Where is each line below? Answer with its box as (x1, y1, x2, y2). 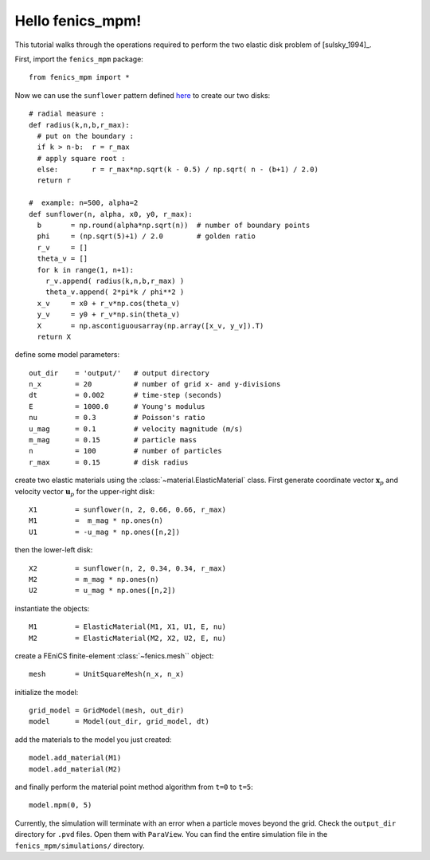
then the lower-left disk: (14, 545, 93, 555)
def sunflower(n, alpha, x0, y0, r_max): (29, 210, 193, 218)
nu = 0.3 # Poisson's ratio (29, 413, 206, 422)
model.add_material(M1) (29, 753, 122, 763)
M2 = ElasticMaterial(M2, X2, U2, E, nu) (29, 634, 227, 642)
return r (37, 176, 72, 185)
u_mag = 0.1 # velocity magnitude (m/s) (29, 424, 243, 434)
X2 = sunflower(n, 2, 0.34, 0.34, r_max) (29, 564, 227, 573)
